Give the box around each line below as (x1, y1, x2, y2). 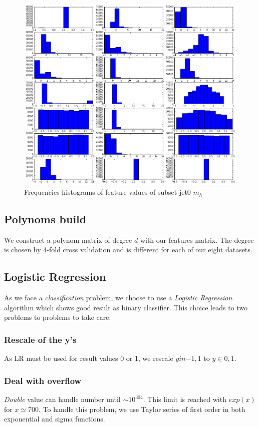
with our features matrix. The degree (140, 234, 254, 245)
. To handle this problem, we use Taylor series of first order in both (39, 403, 245, 414)
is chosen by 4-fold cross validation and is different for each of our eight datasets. (4, 244, 252, 255)
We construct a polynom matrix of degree (4, 234, 132, 245)
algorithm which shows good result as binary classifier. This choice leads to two (4, 302, 248, 312)
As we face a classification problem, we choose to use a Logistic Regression (4, 292, 232, 303)
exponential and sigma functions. (4, 413, 105, 424)
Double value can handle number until (4, 394, 121, 404)
